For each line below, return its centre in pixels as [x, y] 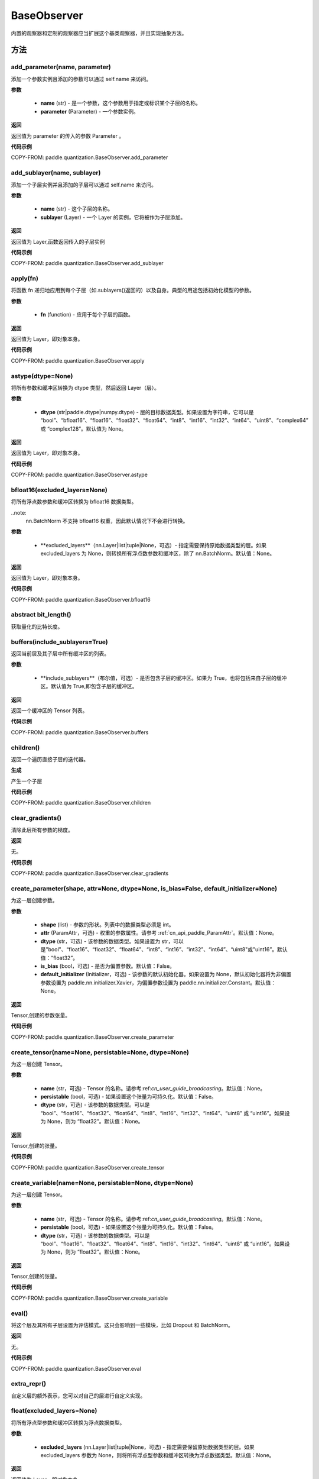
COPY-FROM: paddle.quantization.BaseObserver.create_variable [89, 1298]
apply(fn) [25, 279]
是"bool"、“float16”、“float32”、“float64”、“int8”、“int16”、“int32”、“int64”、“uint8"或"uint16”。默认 [164, 950]
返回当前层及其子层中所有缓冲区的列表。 [60, 653]
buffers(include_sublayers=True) [60, 642]
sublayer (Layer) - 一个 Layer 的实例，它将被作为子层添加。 [113, 217]
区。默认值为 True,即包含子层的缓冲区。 [89, 686]
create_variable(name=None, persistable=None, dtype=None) [102, 1183]
